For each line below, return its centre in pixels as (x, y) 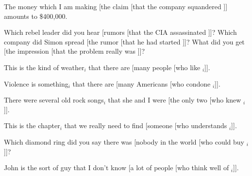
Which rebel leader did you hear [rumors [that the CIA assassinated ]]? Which (120, 32)
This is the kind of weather (44, 67)
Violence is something (36, 83)
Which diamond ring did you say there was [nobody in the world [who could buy (124, 141)
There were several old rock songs (54, 100)
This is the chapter (32, 125)
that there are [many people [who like (144, 67)
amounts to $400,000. (36, 16)
